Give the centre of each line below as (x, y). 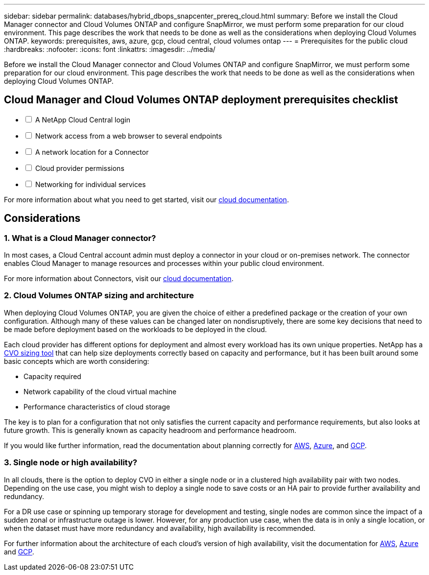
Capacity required (52, 376)
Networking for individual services (90, 184)
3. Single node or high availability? (71, 463)
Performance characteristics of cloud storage (97, 407)
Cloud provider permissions (80, 168)
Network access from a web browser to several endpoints (129, 136)
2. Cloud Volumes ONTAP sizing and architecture (99, 296)
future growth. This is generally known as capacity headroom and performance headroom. (150, 430)
